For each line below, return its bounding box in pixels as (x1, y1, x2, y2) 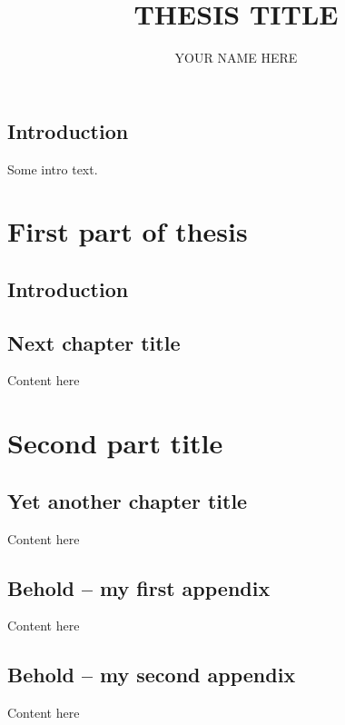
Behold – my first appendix (7, 573, 271, 601)
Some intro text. (7, 159, 98, 178)
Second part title (7, 424, 223, 462)
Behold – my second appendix (7, 660, 296, 689)
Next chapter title (7, 328, 181, 356)
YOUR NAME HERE (174, 48, 298, 67)
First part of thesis (7, 213, 248, 250)
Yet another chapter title (7, 486, 248, 514)
